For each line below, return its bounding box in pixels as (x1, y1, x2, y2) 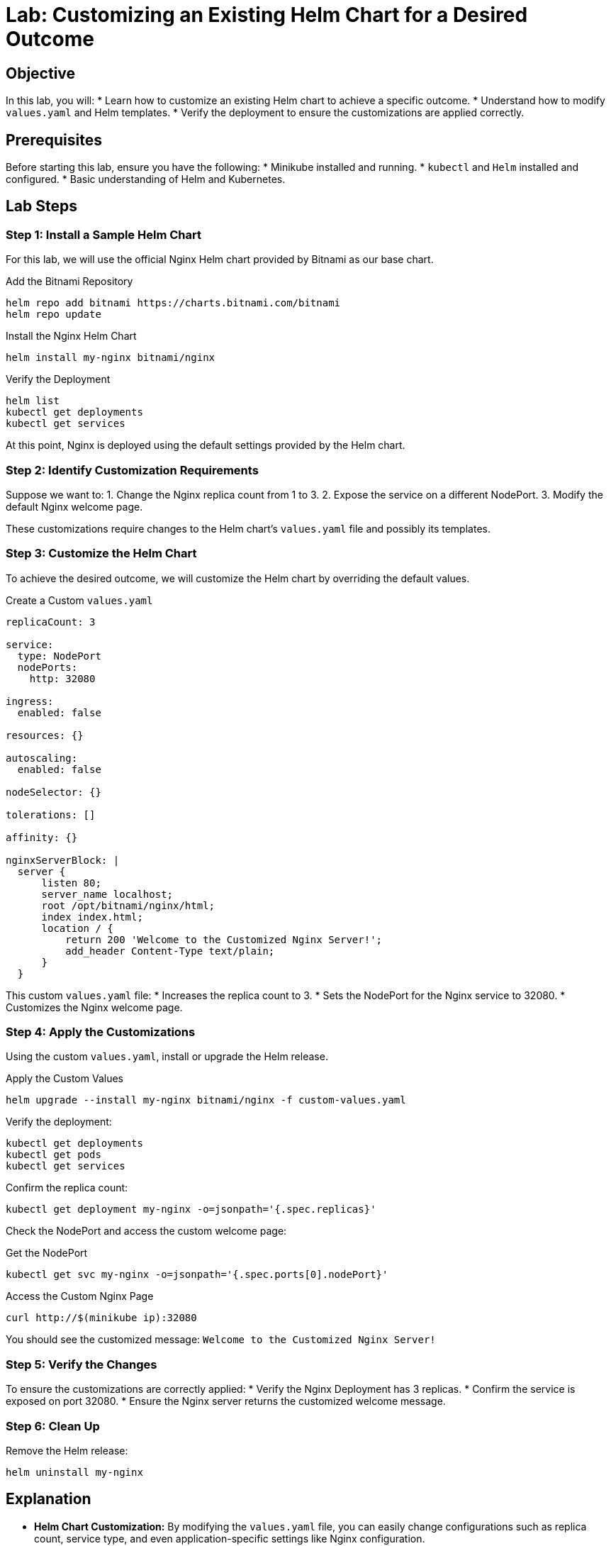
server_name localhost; (41, 888, 174, 900)
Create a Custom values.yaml (6, 594, 153, 606)
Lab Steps (6, 197, 78, 216)
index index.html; (41, 911, 143, 923)
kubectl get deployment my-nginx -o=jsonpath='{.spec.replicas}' (6, 1203, 376, 1216)
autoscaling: (6, 752, 78, 764)
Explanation (6, 1490, 91, 1508)
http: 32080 (29, 672, 96, 684)
